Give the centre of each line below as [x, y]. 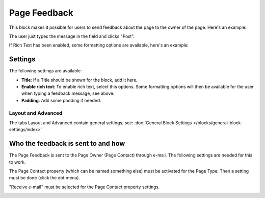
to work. [17, 162]
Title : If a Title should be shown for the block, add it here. [79, 80]
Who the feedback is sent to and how [67, 143]
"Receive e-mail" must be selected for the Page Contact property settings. [84, 187]
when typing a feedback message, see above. [68, 93]
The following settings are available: [45, 71]
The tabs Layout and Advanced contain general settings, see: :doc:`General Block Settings [101, 123]
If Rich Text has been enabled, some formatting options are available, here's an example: [99, 45]
